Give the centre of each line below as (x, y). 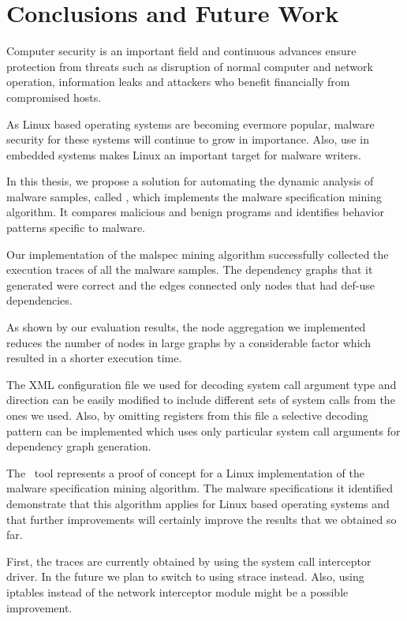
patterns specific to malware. (76, 228)
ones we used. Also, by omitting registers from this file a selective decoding (187, 415)
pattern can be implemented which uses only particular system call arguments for (203, 430)
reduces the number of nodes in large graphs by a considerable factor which (189, 342)
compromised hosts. (54, 97)
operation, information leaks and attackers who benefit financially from (178, 82)
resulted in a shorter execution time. (94, 358)
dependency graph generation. (79, 446)
